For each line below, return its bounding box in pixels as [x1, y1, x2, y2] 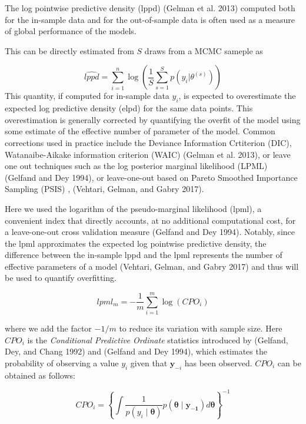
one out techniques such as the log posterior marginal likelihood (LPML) [5, 160, 268, 172]
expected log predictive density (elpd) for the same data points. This [5, 102, 253, 114]
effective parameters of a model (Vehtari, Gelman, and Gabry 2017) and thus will [5, 260, 299, 272]
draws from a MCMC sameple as [144, 44, 263, 57]
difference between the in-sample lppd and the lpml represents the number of [5, 249, 282, 261]
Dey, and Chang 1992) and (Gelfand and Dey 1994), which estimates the [5, 345, 267, 357]
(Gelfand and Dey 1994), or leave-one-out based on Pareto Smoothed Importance [5, 171, 298, 183]
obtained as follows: [5, 369, 75, 381]
